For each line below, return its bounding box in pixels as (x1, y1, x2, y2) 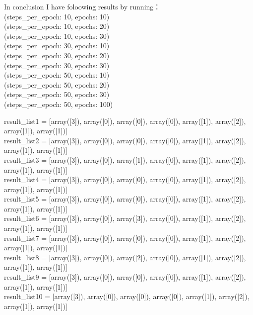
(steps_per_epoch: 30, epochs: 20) (4, 50, 110, 60)
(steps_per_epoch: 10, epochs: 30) (4, 30, 110, 41)
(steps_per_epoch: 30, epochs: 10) (4, 40, 110, 51)
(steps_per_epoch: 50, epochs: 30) (4, 89, 110, 100)
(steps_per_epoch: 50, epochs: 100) (4, 99, 113, 109)
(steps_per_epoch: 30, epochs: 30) (4, 60, 110, 70)
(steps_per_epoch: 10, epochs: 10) (4, 11, 110, 21)
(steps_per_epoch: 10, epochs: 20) (4, 21, 110, 31)
